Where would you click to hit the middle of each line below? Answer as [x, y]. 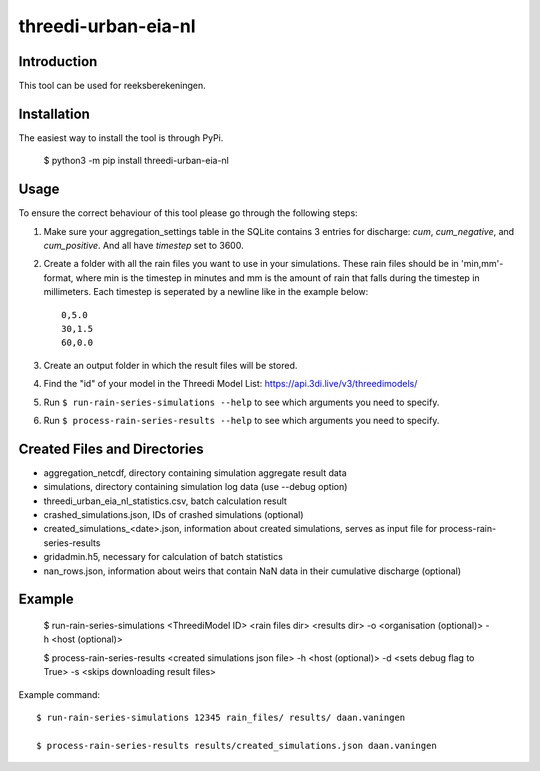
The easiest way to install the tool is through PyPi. [121, 137]
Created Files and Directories [111, 448]
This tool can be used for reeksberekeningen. [112, 86]
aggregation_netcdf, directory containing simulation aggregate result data [195, 472]
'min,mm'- [482, 264]
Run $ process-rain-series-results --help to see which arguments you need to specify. [241, 420]
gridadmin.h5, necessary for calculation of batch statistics [163, 557]
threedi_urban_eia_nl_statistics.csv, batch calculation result [165, 501]
